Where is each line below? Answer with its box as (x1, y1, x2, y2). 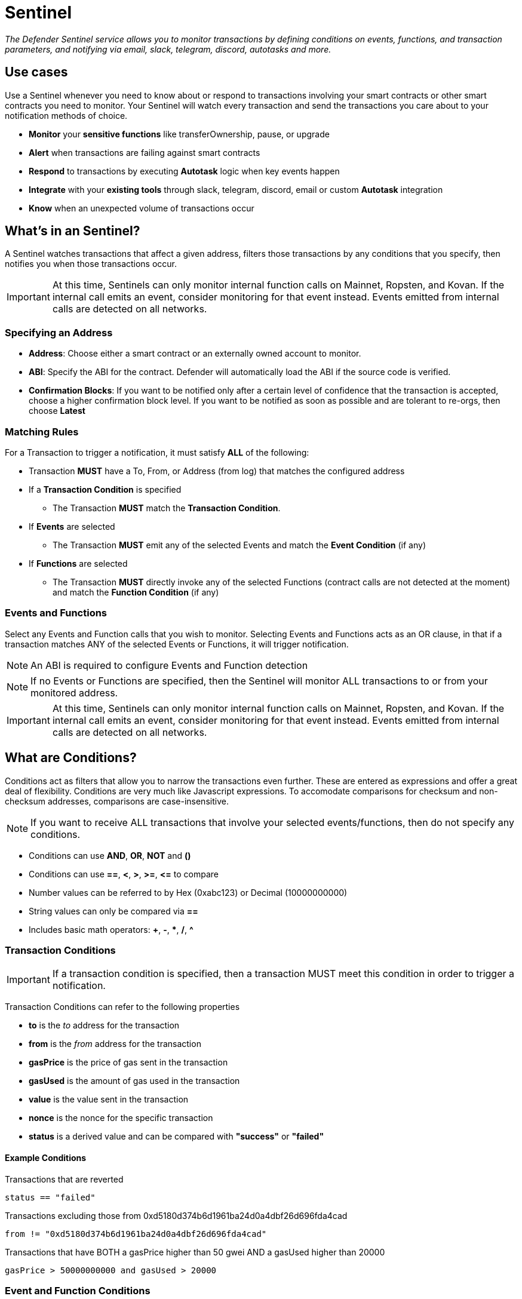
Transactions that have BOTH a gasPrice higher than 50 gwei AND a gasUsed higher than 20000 (5, 1246, 385, 1257)
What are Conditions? (5, 750, 137, 766)
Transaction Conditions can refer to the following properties (5, 1002, 240, 1012)
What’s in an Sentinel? (5, 223, 140, 239)
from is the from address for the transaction (29, 1039, 201, 1049)
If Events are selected (29, 521, 115, 532)
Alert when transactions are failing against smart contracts (29, 147, 260, 158)
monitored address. (30, 686, 118, 699)
